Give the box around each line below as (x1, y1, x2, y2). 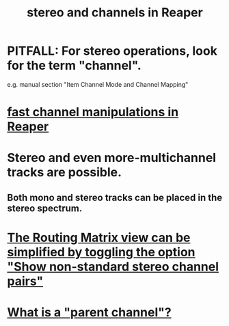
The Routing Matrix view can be (7, 230, 191, 245)
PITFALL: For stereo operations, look (7, 43, 217, 59)
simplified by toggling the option (7, 244, 196, 260)
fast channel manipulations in (7, 105, 179, 120)
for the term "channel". (7, 58, 142, 73)
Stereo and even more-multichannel (7, 150, 217, 165)
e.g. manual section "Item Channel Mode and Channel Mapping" (7, 80, 189, 88)
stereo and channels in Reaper (27, 5, 203, 21)
